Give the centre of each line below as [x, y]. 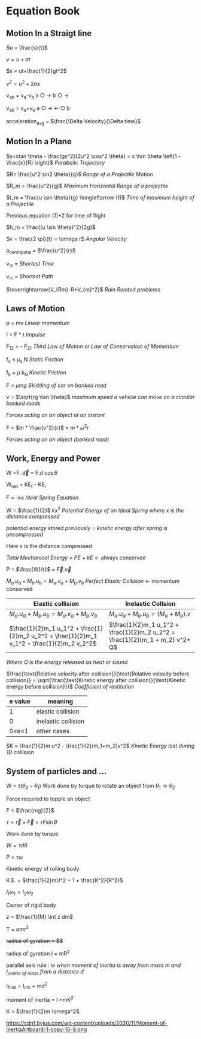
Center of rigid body [31, 905]
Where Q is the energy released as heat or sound [67, 662]
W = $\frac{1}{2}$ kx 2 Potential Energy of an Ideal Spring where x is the [95, 510]
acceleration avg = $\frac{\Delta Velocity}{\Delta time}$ [74, 122]
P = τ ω [14, 857]
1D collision [20, 752]
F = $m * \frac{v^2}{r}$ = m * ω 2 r [48, 427]
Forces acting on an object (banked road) [58, 439]
